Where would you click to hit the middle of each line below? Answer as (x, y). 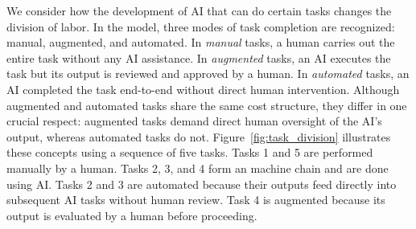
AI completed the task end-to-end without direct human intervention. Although (203, 89)
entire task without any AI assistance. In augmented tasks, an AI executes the (199, 57)
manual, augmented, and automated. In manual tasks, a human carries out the (201, 42)
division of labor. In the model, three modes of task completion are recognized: (201, 26)
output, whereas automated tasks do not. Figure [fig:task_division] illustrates (199, 136)
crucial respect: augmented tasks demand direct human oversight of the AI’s (194, 121)
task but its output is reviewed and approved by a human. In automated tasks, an (208, 74)
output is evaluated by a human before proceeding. (132, 215)
